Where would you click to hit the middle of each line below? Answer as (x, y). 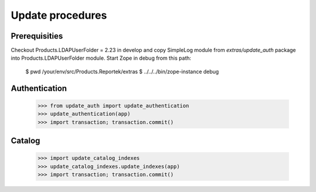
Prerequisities (37, 36)
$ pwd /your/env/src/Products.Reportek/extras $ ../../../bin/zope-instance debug (122, 71)
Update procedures (59, 15)
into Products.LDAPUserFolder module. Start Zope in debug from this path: (101, 58)
